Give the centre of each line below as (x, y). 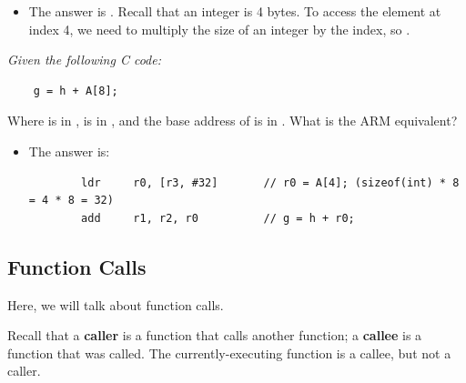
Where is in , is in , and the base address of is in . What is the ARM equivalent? (233, 121)
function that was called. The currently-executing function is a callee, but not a (229, 353)
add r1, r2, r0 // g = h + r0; (218, 218)
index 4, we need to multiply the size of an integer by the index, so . (219, 29)
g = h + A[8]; (76, 91)
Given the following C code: (85, 60)
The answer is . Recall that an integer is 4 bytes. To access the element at (235, 11)
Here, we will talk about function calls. (116, 304)
